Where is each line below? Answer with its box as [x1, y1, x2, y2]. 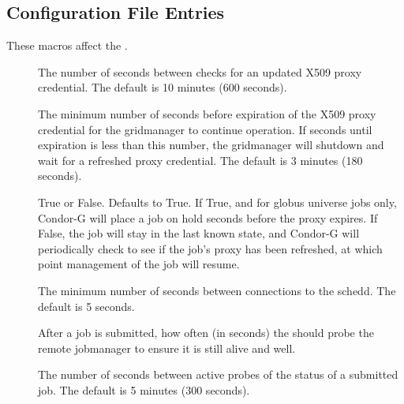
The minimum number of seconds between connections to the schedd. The [38, 282, 396, 298]
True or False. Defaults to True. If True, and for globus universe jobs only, [38, 193, 397, 210]
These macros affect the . [6, 37, 128, 54]
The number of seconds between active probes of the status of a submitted [38, 366, 398, 383]
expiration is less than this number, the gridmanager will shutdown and [38, 137, 384, 153]
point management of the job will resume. [38, 256, 240, 272]
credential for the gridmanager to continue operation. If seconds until [38, 121, 372, 137]
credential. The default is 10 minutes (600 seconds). [38, 79, 287, 95]
